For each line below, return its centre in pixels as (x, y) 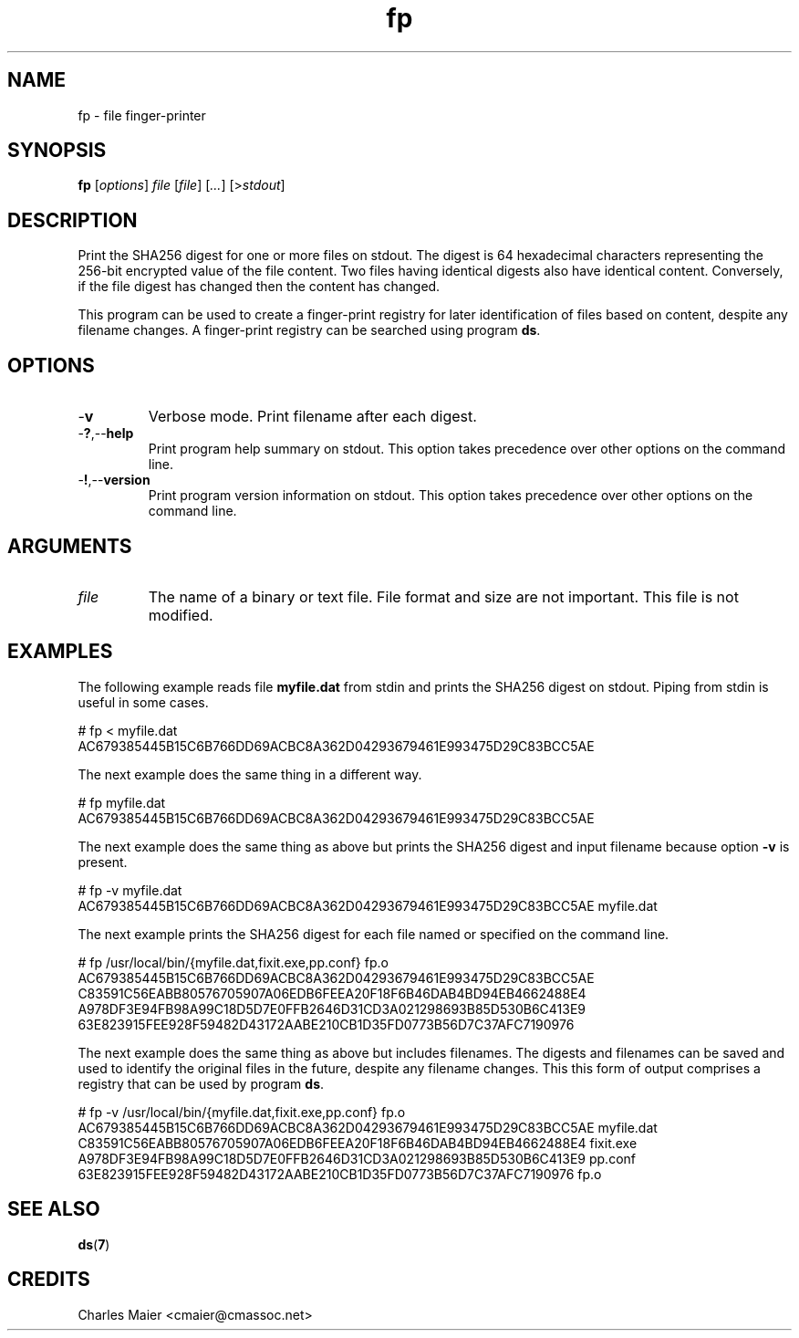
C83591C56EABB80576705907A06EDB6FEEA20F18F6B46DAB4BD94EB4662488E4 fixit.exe (358, 1143)
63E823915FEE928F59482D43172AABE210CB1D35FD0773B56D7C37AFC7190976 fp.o (340, 1174)
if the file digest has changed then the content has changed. (259, 287)
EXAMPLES (60, 652)
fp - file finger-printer (142, 115)
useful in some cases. (143, 702)
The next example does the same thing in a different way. (250, 774)
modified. (181, 615)
